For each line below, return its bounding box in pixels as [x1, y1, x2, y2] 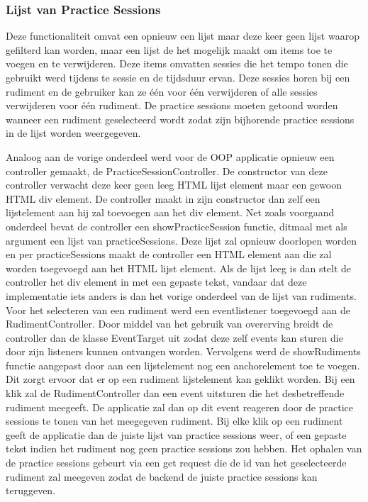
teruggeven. [6, 483, 56, 498]
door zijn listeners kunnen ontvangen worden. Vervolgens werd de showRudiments [6, 344, 361, 359]
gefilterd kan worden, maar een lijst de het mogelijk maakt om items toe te [6, 42, 333, 57]
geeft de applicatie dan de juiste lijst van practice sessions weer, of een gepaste [6, 427, 347, 442]
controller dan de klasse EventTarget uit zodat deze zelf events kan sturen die [6, 330, 343, 345]
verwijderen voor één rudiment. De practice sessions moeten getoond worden [6, 98, 338, 113]
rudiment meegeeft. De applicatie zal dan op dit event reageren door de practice [6, 399, 353, 414]
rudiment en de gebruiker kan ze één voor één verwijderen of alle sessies [6, 84, 318, 99]
